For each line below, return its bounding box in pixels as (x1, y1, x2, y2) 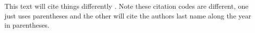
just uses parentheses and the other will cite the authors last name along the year (4, 10, 252, 20)
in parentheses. (4, 20, 49, 30)
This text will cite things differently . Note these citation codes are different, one (4, 1, 249, 11)
